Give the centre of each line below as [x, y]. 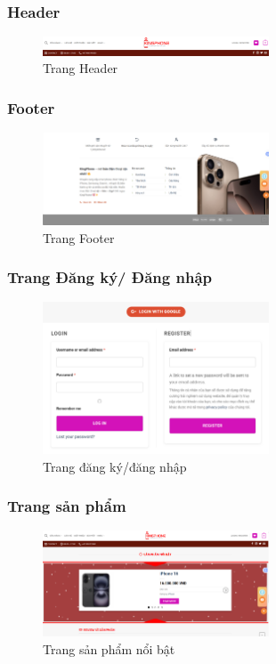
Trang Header [81, 68]
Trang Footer [79, 237]
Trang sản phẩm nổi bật [109, 648]
